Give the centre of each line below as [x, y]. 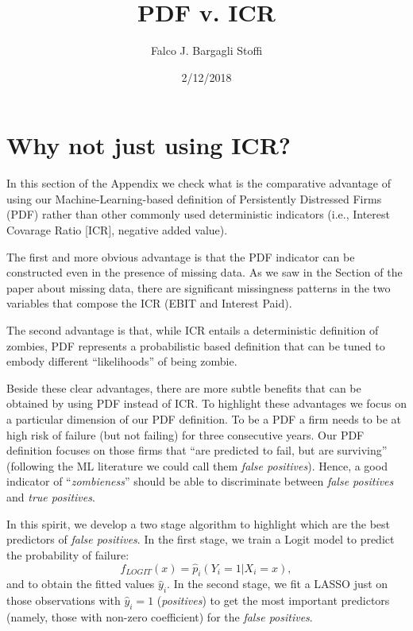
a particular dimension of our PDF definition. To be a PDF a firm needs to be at [204, 418]
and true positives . [51, 496]
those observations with [64, 600]
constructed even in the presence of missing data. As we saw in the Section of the [205, 272]
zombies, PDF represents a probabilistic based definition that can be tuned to [196, 345]
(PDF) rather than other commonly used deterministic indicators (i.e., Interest [198, 214]
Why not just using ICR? [149, 145]
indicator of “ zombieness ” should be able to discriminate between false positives [200, 481]
